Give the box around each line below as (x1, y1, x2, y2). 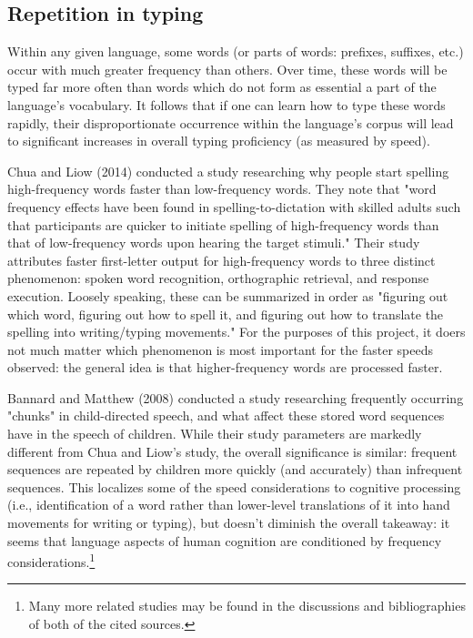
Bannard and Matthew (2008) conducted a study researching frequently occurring (7, 388, 464, 407)
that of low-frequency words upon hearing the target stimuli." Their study (7, 233, 420, 252)
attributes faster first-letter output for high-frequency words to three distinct (7, 250, 436, 269)
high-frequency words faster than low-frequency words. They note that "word (7, 179, 437, 198)
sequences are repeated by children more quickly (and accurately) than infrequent (7, 460, 463, 479)
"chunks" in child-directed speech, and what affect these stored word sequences (7, 406, 445, 425)
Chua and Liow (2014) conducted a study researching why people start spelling (7, 161, 449, 180)
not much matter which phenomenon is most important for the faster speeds (7, 339, 433, 359)
